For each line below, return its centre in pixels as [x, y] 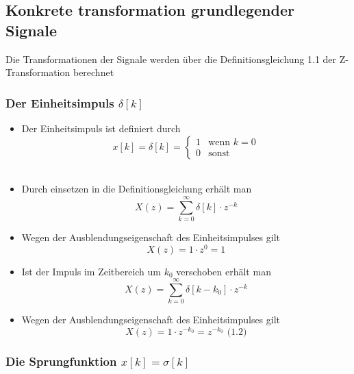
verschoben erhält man [224, 271]
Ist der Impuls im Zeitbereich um [91, 271]
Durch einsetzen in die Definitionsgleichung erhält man [137, 189]
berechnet [93, 72]
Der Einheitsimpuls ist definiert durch [101, 128]
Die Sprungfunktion [61, 361]
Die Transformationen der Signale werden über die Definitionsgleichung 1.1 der [171, 59]
